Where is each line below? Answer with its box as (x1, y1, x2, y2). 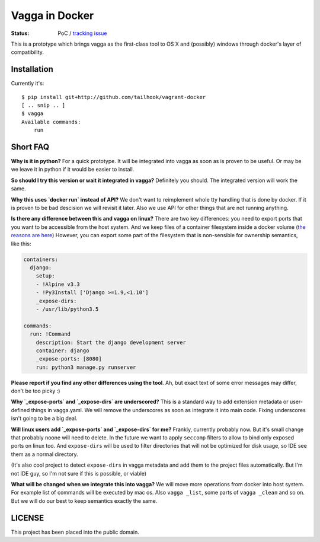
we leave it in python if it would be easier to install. (11, 166, 135, 173)
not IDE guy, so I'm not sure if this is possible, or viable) (11, 470, 147, 477)
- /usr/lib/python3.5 (36, 305, 99, 313)
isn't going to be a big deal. (11, 415, 78, 422)
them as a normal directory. (11, 451, 78, 458)
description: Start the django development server (36, 339, 186, 346)
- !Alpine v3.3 (36, 280, 80, 288)
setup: (36, 273, 55, 279)
